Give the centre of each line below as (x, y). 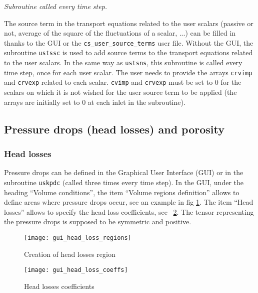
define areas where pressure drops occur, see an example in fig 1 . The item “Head (129, 202)
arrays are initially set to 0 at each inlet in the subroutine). (95, 102)
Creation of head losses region (70, 254)
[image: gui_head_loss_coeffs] (76, 270)
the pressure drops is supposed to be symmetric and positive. (98, 222)
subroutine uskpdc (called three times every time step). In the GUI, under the (124, 182)
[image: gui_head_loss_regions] (78, 238)
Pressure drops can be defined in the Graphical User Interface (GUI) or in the (124, 172)
